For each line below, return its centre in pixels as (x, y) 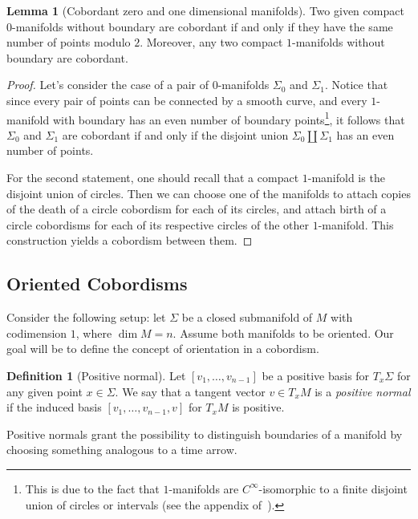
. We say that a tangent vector (190, 391)
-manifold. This (356, 224)
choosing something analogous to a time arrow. (122, 450)
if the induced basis (54, 407)
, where (94, 332)
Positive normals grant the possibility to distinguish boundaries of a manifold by (205, 434)
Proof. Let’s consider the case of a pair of (108, 85)
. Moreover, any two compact (211, 42)
